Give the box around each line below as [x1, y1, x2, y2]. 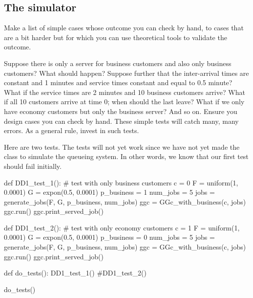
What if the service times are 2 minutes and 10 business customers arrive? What [4, 87, 245, 97]
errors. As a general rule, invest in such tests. [4, 125, 139, 136]
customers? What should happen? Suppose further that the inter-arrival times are [4, 68, 249, 78]
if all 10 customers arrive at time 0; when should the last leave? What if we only [4, 96, 245, 107]
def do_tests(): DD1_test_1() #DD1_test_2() [4, 268, 147, 278]
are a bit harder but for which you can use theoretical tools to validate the [4, 32, 227, 42]
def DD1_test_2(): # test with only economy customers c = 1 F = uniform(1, [4, 222, 240, 232]
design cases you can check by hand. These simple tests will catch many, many [4, 115, 239, 126]
